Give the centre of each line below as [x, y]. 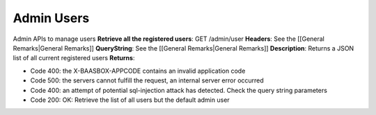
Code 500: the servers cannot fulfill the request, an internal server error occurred [147, 80]
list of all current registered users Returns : [74, 58]
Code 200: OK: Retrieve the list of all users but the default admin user [130, 100]
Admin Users [51, 18]
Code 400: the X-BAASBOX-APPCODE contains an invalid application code [138, 71]
